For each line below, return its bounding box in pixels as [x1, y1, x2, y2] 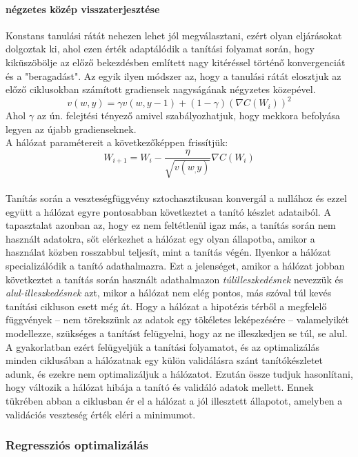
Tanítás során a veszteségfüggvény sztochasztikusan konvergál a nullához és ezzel [6, 191, 347, 205]
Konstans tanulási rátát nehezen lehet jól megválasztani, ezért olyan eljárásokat [6, 28, 342, 42]
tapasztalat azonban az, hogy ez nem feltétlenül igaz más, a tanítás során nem [6, 218, 336, 232]
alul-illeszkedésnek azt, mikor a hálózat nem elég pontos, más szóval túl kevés [6, 285, 332, 300]
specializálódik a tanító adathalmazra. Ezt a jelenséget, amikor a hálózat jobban [6, 258, 345, 273]
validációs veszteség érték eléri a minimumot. [6, 407, 196, 421]
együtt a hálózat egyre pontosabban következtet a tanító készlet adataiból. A [6, 204, 331, 219]
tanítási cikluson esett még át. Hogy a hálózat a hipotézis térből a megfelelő [6, 298, 327, 313]
